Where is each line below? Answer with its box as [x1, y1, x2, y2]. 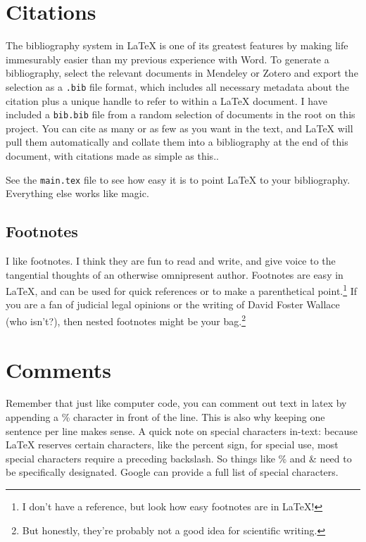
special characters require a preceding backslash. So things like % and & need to [6, 450, 352, 465]
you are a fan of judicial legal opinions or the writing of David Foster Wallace [6, 297, 340, 312]
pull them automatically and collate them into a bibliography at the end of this [6, 134, 348, 149]
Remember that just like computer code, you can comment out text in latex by [6, 396, 347, 410]
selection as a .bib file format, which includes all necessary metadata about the [6, 79, 349, 94]
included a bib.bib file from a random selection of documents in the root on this [6, 107, 355, 122]
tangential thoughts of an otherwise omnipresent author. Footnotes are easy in [6, 267, 343, 282]
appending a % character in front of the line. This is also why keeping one [6, 410, 325, 424]
